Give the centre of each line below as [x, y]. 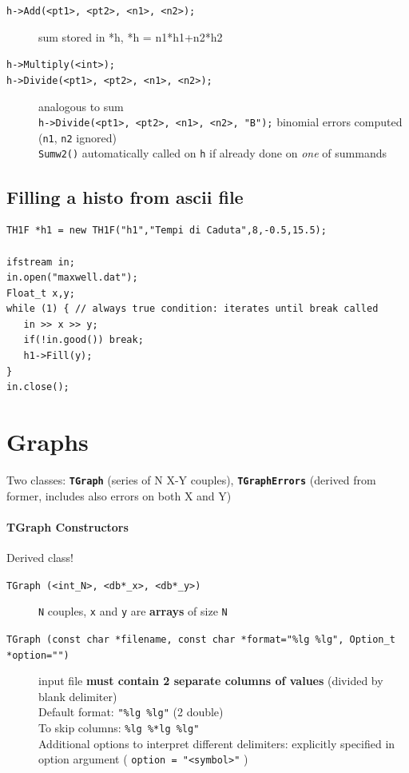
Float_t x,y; [41, 293]
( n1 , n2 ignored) [77, 137]
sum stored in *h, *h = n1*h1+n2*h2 [131, 36]
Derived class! [40, 558]
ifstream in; [41, 262]
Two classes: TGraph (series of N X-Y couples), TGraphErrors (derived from [191, 479]
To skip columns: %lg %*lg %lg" [119, 728]
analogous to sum [81, 106]
